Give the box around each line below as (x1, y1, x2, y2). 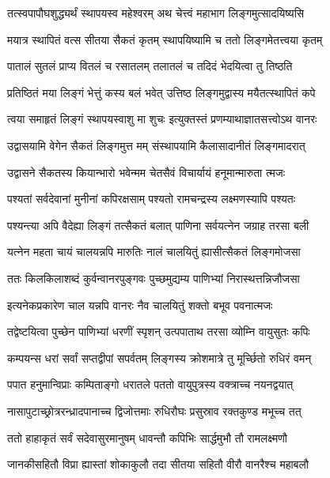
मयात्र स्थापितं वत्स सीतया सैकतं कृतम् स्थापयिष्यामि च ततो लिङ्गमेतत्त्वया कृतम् (7, 31, 323, 47)
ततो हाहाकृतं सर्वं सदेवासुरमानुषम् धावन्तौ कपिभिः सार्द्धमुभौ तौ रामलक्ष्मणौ (7, 429, 287, 446)
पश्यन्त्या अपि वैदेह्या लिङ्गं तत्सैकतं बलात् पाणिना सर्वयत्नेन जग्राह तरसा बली (7, 216, 309, 233)
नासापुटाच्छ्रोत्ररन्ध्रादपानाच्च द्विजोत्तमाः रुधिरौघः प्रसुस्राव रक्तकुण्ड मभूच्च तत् (7, 402, 302, 419)
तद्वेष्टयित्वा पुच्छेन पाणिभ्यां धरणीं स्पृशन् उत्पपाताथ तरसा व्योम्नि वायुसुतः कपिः (7, 323, 310, 340)
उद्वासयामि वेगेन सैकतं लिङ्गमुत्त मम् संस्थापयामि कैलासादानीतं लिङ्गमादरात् (7, 137, 305, 153)
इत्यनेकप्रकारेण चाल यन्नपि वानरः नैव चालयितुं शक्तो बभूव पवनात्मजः (7, 296, 273, 313)
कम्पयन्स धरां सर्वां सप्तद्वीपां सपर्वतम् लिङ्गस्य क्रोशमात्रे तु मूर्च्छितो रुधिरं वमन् (7, 349, 312, 366)
